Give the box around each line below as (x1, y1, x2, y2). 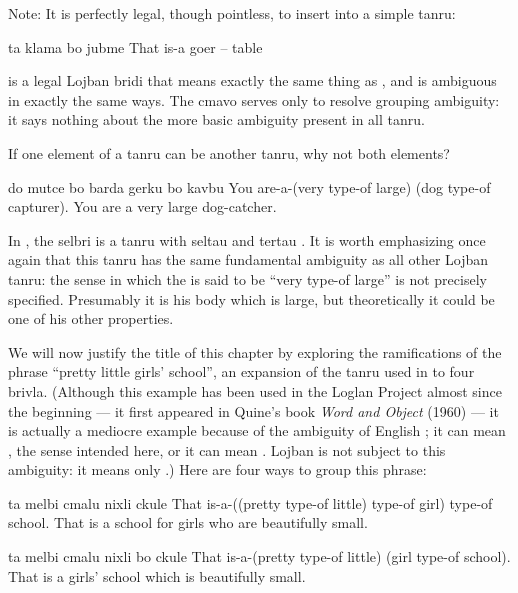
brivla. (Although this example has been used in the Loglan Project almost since (8, 380, 502, 401)
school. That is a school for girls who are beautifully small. (8, 512, 368, 533)
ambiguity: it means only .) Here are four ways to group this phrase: (8, 459, 427, 480)
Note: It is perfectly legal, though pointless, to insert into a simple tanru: (8, 3, 456, 23)
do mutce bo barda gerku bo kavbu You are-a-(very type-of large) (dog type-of (8, 176, 491, 197)
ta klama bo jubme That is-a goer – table (8, 36, 263, 57)
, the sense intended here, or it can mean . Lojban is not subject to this (8, 439, 446, 460)
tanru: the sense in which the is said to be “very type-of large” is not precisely (8, 268, 487, 289)
